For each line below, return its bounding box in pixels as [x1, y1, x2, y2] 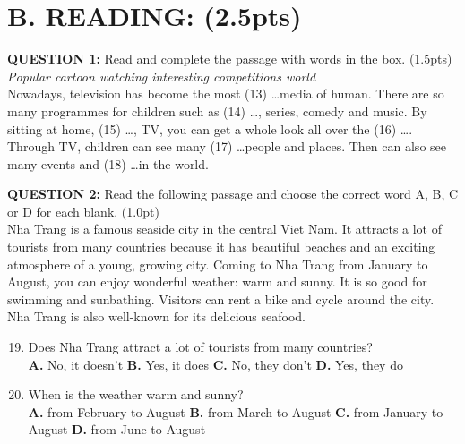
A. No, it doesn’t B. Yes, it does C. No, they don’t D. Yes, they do [28, 354, 403, 373]
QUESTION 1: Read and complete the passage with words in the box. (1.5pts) [7, 49, 452, 68]
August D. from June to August [28, 420, 206, 439]
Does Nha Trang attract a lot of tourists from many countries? [28, 337, 373, 356]
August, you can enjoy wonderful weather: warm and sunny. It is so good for [7, 272, 427, 291]
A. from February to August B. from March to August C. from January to [28, 402, 443, 421]
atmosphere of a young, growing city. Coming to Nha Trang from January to [7, 254, 428, 273]
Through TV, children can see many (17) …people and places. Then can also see [7, 137, 446, 156]
